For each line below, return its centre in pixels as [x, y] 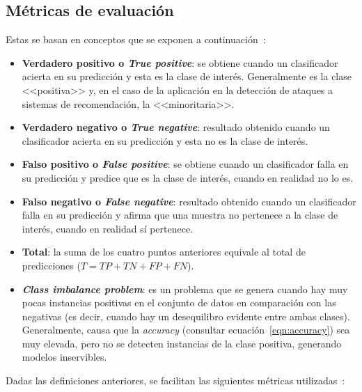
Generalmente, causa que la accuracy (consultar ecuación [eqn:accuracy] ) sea [186, 330]
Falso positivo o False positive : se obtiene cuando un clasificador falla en [185, 164]
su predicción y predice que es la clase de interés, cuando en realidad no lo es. [188, 177]
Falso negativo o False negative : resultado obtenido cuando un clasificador [189, 201]
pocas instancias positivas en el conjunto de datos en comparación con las [179, 303]
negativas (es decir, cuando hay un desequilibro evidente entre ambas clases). [186, 316]
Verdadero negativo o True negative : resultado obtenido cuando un [176, 127]
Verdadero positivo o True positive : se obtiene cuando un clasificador [180, 62]
